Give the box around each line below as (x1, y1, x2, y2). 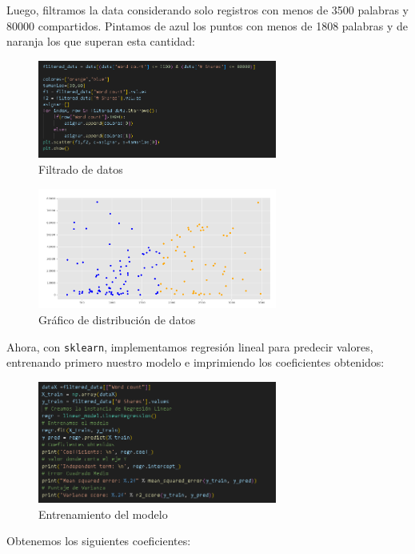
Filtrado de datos (38, 160, 123, 177)
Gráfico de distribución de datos (38, 311, 196, 328)
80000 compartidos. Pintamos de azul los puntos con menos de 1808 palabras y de (6, 17, 408, 34)
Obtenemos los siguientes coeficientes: (6, 532, 191, 549)
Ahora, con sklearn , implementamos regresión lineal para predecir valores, (6, 338, 373, 355)
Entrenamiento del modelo (38, 505, 168, 522)
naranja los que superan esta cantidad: (6, 33, 195, 50)
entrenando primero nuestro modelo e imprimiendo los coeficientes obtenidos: (6, 354, 385, 371)
